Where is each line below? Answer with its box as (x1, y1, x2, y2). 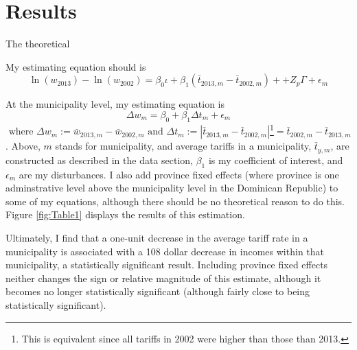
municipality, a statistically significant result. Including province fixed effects (5, 257, 328, 272)
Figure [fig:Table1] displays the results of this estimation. (5, 207, 245, 222)
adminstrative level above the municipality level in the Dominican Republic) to (5, 180, 338, 195)
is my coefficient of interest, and (208, 152, 343, 167)
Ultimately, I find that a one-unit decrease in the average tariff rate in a (5, 230, 308, 244)
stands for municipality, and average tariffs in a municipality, (55, 139, 312, 153)
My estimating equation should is (5, 59, 146, 73)
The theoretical (5, 36, 70, 51)
